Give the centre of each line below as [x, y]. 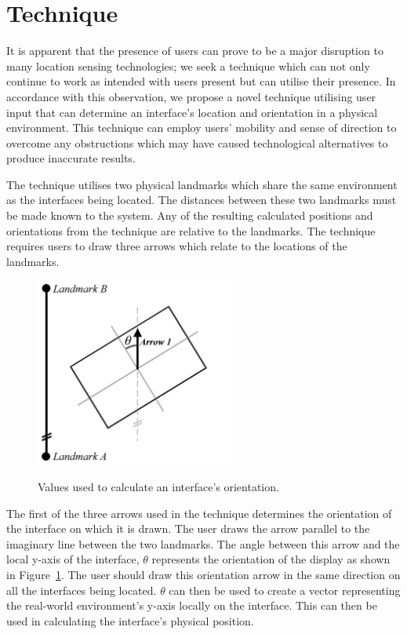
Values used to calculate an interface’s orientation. [158, 487]
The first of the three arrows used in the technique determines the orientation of [199, 513]
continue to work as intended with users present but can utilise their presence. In [201, 81]
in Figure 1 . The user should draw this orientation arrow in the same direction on [203, 574]
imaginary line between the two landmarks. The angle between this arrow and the [203, 543]
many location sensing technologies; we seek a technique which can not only [188, 66]
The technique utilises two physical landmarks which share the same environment [202, 184]
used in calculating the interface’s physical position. [130, 620]
